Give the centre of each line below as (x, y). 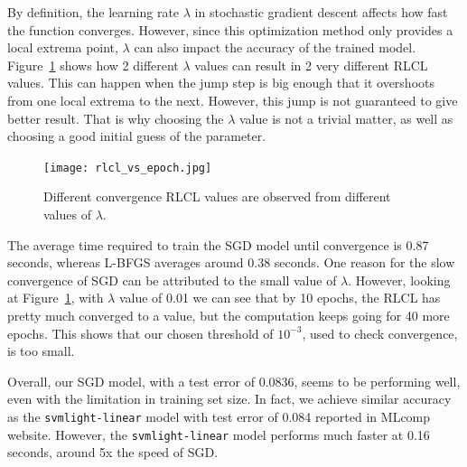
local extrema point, (63, 47)
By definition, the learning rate (93, 12)
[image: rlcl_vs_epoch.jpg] (128, 168)
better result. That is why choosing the (116, 118)
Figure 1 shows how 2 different (93, 65)
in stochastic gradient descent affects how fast (321, 12)
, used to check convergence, (380, 333)
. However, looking (399, 280)
